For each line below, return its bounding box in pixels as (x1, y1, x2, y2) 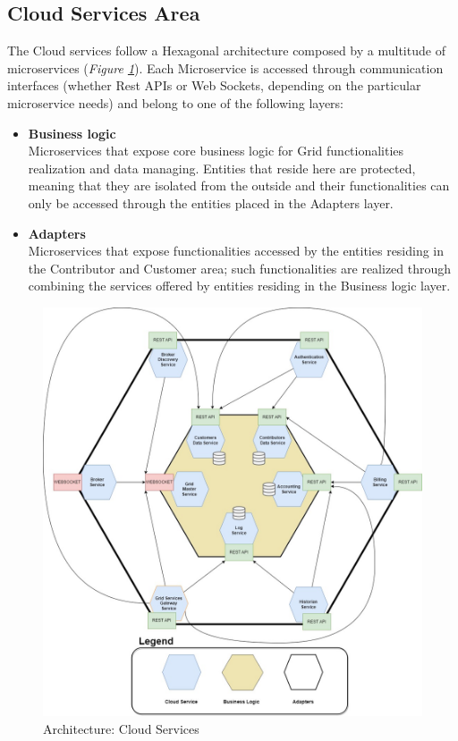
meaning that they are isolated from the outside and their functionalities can (28, 176, 450, 195)
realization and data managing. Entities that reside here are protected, (28, 158, 416, 177)
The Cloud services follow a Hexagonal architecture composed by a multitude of (7, 41, 445, 60)
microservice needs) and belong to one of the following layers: (7, 93, 343, 112)
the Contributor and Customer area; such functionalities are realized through (28, 258, 452, 277)
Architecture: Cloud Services (43, 719, 199, 737)
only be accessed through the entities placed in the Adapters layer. (28, 193, 394, 212)
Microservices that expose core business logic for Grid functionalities (28, 141, 404, 160)
